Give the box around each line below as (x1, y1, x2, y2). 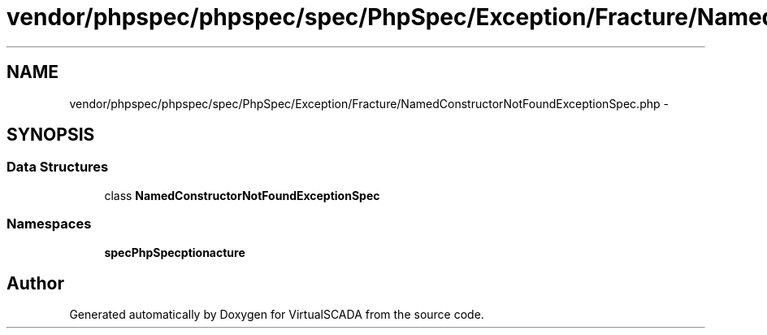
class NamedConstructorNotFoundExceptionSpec (104, 188, 380, 202)
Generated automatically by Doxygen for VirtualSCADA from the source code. (69, 307, 484, 322)
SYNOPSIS (6, 124, 95, 146)
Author (6, 272, 64, 294)
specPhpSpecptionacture (104, 245, 245, 259)
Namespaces (6, 215, 92, 233)
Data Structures (6, 159, 109, 176)
